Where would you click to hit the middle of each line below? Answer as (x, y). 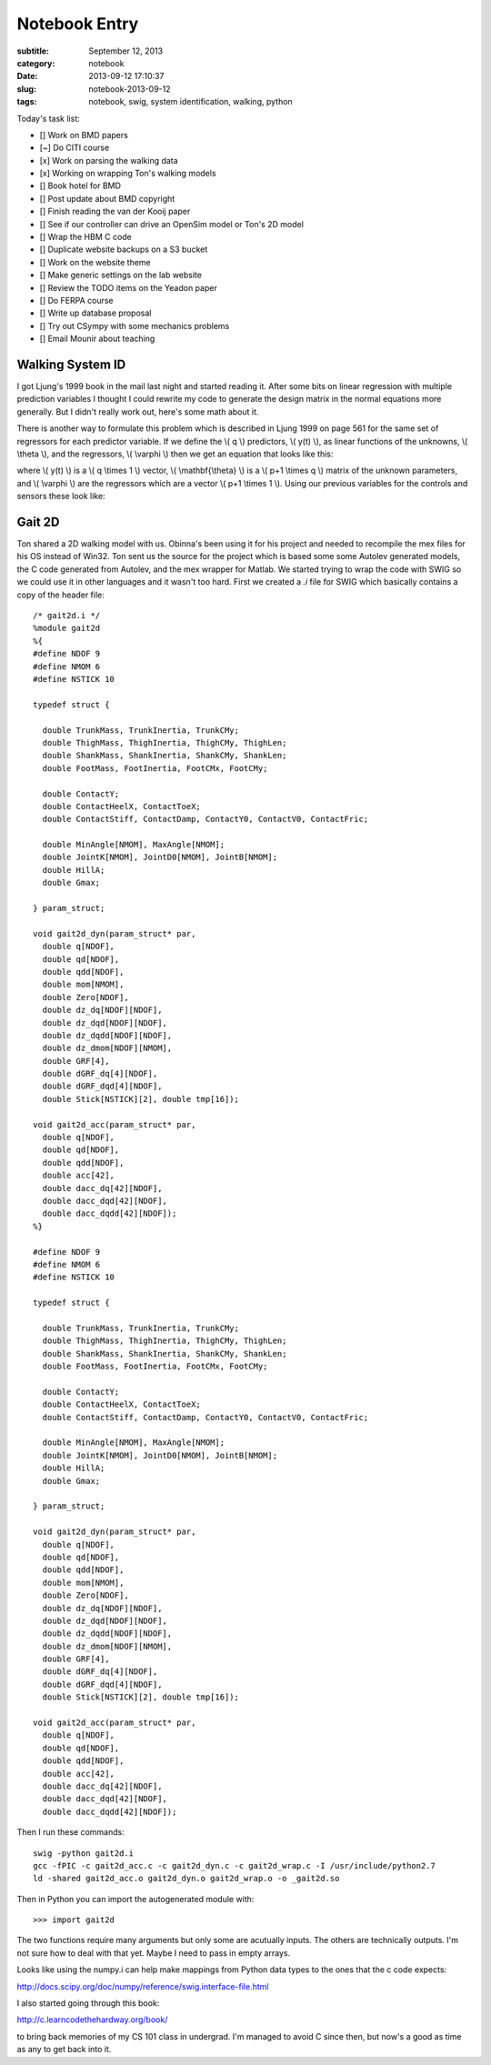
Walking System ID (71, 364)
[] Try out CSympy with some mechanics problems (135, 326)
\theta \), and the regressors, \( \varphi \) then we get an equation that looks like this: (175, 454)
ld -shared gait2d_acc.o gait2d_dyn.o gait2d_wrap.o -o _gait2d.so (186, 1879)
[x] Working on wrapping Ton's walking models (128, 174)
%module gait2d (67, 628)
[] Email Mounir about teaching (97, 339)
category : (36, 63)
